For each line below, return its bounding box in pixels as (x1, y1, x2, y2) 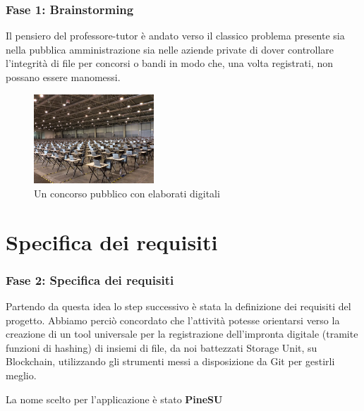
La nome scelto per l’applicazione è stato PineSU (6, 391, 223, 406)
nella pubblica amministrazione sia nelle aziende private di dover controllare (6, 42, 334, 56)
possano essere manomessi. (6, 70, 121, 84)
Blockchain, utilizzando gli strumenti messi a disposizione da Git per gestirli (6, 354, 335, 369)
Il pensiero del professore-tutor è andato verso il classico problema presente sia (6, 28, 345, 43)
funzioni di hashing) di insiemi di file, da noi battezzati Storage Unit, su (6, 340, 317, 355)
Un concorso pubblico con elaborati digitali (34, 185, 220, 200)
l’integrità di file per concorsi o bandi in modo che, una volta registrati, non (6, 56, 333, 70)
